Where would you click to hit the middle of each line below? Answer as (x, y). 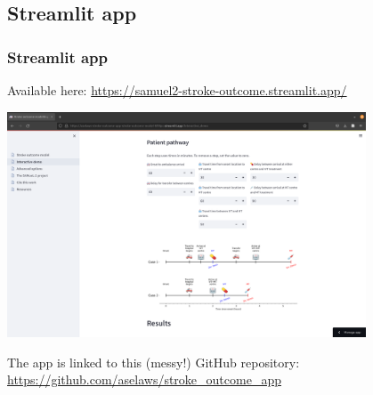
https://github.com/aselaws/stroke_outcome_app (144, 379)
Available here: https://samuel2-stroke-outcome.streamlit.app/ (177, 90)
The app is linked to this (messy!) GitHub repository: (154, 362)
